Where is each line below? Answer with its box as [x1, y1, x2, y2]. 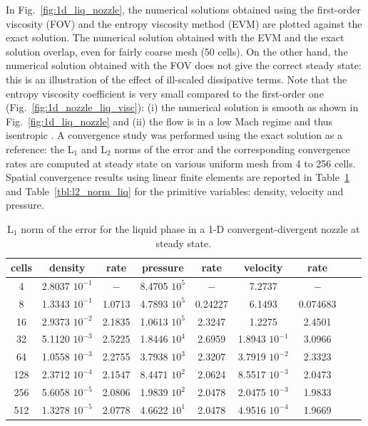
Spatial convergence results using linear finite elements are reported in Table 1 [6, 170, 349, 185]
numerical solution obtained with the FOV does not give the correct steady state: [6, 58, 362, 73]
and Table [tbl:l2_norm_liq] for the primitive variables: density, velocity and [6, 183, 344, 198]
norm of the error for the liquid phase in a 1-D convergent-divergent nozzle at [21, 221, 360, 236]
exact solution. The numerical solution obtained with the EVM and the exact [6, 30, 344, 45]
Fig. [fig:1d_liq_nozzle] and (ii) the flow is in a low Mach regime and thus [6, 113, 333, 128]
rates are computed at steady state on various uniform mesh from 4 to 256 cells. [6, 155, 356, 170]
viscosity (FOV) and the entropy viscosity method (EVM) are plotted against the [6, 16, 362, 31]
